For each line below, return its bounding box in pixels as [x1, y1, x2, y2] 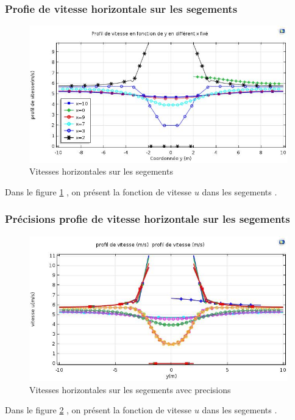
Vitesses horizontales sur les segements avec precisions [29, 383, 231, 396]
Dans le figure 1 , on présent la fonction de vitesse [5, 185, 192, 198]
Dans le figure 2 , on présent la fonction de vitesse [5, 404, 192, 416]
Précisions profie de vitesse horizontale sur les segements [5, 211, 290, 226]
